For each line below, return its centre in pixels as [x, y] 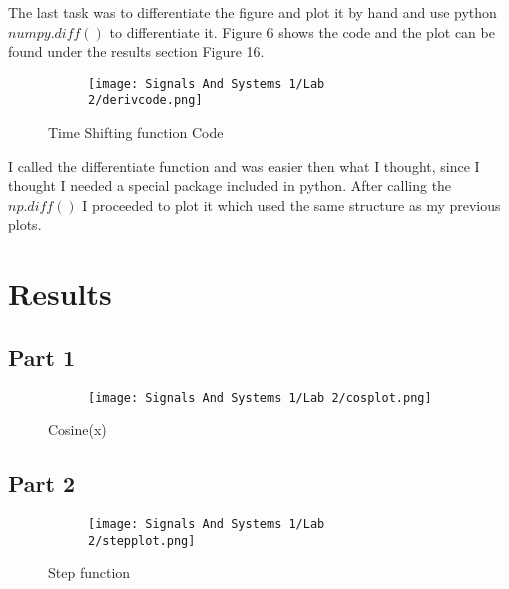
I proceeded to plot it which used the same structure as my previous [291, 204]
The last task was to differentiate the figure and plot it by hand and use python [252, 12]
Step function [89, 572]
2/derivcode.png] [145, 100]
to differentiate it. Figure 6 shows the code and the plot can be [302, 31]
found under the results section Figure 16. [136, 51]
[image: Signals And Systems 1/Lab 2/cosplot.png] [260, 397]
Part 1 [42, 356]
